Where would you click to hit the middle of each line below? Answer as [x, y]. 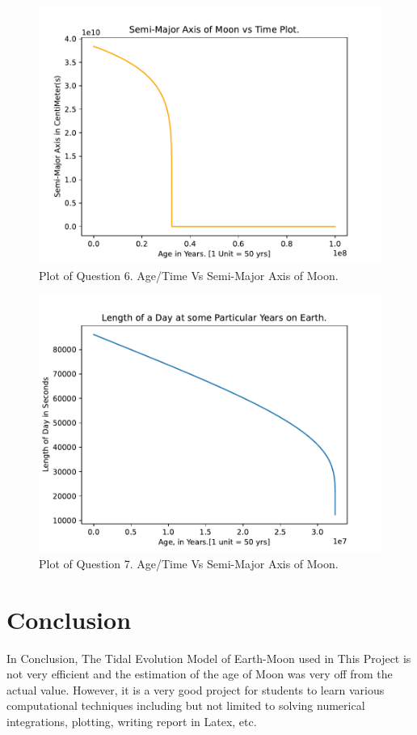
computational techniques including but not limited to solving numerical [186, 705]
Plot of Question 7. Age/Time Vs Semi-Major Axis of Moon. [189, 563]
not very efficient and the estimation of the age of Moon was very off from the [200, 674]
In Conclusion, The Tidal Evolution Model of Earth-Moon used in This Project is [209, 658]
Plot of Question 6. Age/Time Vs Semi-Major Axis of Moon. [189, 275]
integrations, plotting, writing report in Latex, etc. [132, 721]
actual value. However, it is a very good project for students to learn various [196, 689]
